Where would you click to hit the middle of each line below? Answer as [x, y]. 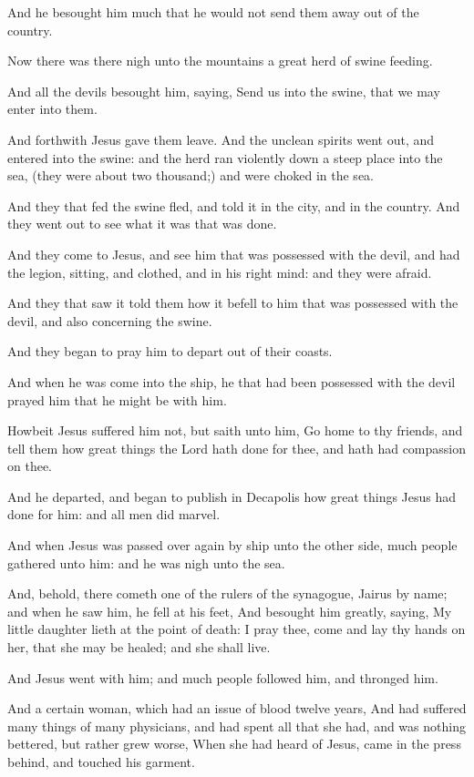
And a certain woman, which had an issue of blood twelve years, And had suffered [237, 708]
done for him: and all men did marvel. [114, 514]
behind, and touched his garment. [101, 762]
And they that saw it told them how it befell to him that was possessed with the [233, 303]
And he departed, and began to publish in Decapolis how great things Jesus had [232, 496]
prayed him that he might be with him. [117, 399]
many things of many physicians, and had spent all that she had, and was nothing [237, 726]
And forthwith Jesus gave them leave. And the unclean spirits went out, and [221, 139]
